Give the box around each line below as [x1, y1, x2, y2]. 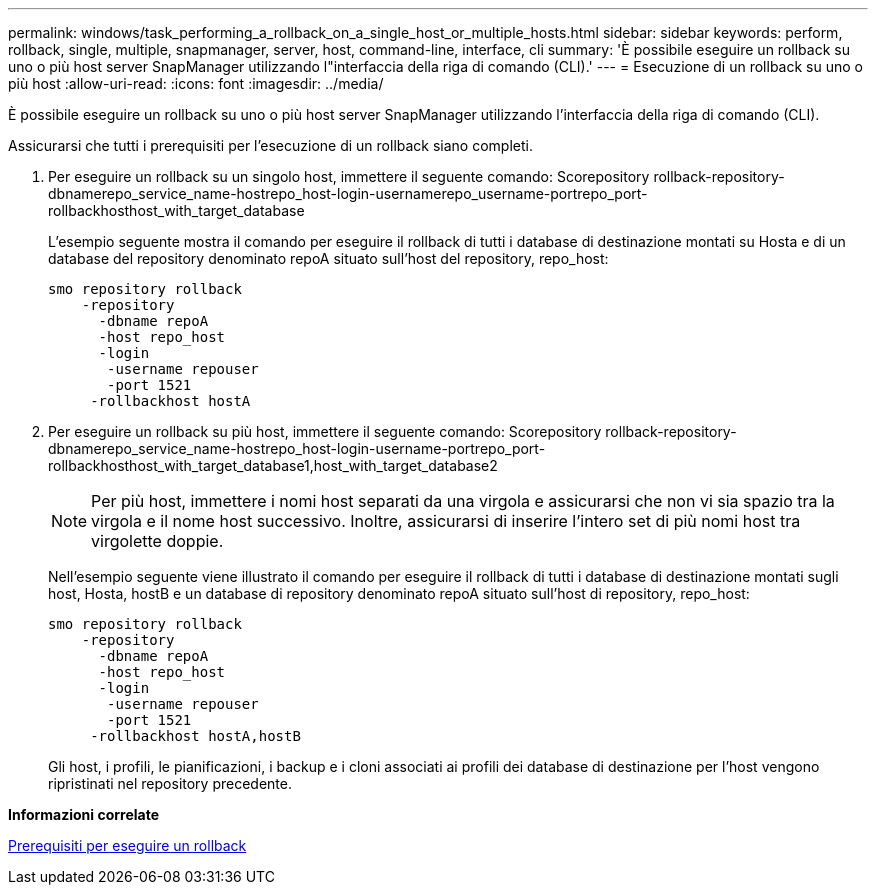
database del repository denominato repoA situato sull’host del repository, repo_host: [48, 250, 609, 267]
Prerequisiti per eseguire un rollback [8, 837, 247, 854]
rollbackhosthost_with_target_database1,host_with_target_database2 [48, 457, 498, 474]
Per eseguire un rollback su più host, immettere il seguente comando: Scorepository [48, 423, 602, 440]
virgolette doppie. [91, 531, 224, 551]
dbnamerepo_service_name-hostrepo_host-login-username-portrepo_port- [48, 440, 546, 457]
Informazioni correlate [8, 806, 160, 823]
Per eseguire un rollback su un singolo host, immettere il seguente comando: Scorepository [48, 168, 650, 185]
